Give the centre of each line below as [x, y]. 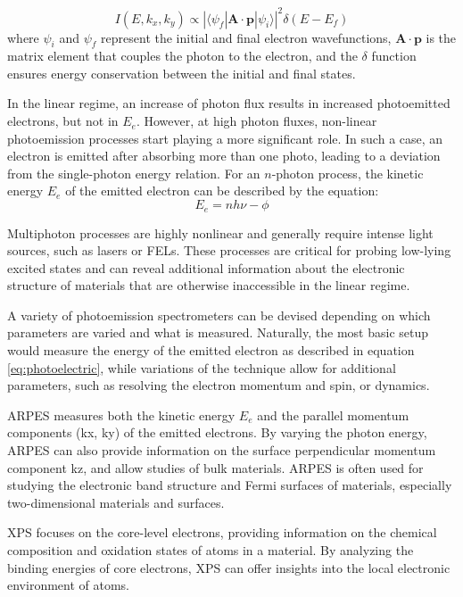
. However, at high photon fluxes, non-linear [256, 121]
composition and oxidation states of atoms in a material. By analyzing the [211, 550]
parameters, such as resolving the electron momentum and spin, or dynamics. [219, 385]
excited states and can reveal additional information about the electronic [206, 267]
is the [441, 37]
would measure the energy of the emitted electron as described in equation [211, 350]
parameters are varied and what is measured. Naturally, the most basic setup [218, 332]
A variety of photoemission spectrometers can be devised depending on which [219, 315]
